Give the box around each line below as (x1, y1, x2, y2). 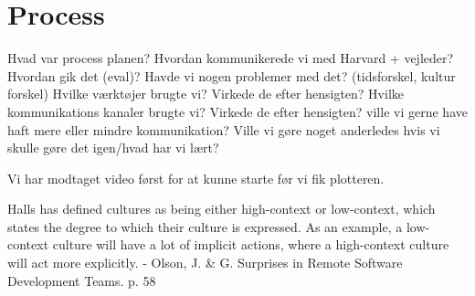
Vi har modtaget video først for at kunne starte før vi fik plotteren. (7, 168, 385, 187)
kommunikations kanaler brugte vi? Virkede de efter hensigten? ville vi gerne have (7, 101, 468, 121)
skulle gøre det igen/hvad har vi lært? (7, 138, 219, 157)
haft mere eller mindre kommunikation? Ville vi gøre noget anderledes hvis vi (7, 120, 440, 139)
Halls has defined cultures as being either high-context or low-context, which (7, 199, 436, 218)
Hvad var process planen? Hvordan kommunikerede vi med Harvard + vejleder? (7, 48, 454, 68)
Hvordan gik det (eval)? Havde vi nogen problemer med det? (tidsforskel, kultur (7, 66, 456, 85)
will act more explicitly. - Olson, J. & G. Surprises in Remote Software (7, 253, 403, 272)
